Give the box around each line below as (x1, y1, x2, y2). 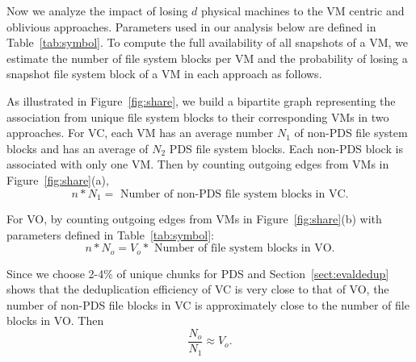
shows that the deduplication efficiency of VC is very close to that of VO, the (6, 281, 389, 298)
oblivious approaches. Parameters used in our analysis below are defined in (6, 18, 376, 35)
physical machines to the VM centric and (201, 2, 405, 19)
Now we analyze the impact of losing (6, 2, 188, 19)
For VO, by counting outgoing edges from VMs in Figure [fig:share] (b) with (6, 210, 382, 227)
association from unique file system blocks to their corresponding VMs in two (6, 108, 389, 125)
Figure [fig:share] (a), (6, 171, 109, 188)
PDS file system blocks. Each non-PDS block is (169, 139, 403, 156)
